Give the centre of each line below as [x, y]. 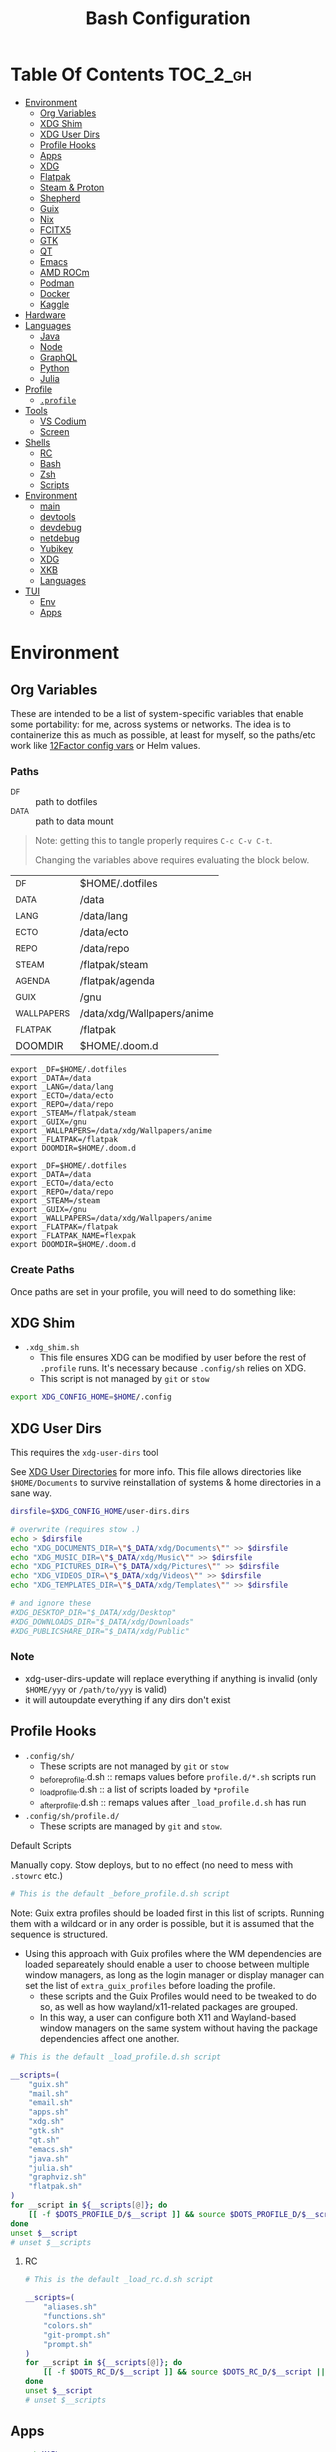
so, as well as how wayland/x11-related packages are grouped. [168, 2006]
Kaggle [54, 304]
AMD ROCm [64, 272]
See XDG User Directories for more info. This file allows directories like [156, 1472]
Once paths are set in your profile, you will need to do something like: [153, 1291]
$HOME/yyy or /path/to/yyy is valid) [96, 1689]
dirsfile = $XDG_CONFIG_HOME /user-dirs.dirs [100, 1512]
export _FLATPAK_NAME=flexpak [73, 1236]
